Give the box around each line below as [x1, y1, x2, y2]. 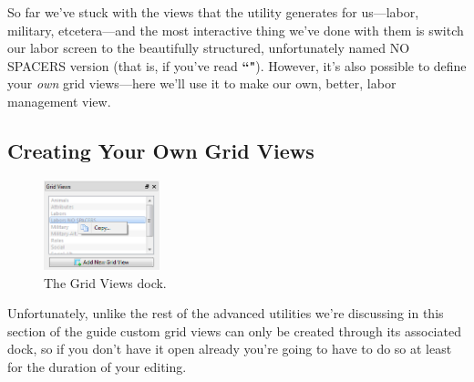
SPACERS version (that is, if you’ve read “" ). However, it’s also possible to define [7, 56, 467, 75]
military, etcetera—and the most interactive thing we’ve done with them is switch [7, 20, 464, 39]
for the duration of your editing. [7, 356, 187, 376]
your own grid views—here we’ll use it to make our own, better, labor [7, 74, 397, 93]
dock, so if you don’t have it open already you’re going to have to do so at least [7, 339, 452, 358]
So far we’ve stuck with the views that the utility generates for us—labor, [7, 3, 419, 21]
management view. [7, 91, 111, 110]
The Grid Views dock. [44, 273, 167, 292]
